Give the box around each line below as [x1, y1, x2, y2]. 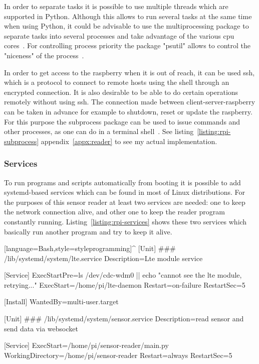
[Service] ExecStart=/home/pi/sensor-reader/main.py [4, 340, 169, 350]
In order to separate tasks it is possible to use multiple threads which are [4, 1, 228, 11]
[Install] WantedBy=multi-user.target [4, 296, 119, 307]
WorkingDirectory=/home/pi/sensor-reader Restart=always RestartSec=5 [4, 349, 232, 360]
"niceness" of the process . [4, 50, 84, 60]
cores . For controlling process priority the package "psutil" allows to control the [4, 40, 250, 51]
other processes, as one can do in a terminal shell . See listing [4, 126, 194, 137]
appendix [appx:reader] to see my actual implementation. [41, 136, 217, 146]
